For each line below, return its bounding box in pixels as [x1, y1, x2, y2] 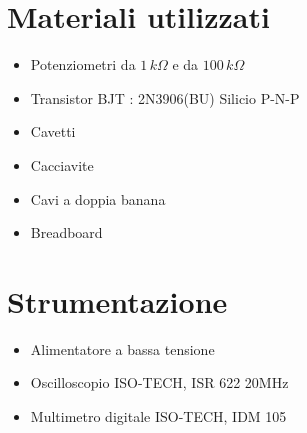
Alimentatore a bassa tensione [30, 338, 215, 359]
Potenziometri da [30, 54, 136, 75]
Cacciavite [30, 154, 94, 175]
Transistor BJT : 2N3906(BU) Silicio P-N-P [30, 87, 300, 108]
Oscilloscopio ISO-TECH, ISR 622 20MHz [30, 372, 289, 393]
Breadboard [30, 222, 103, 243]
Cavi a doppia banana [30, 188, 166, 209]
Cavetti [30, 121, 76, 142]
